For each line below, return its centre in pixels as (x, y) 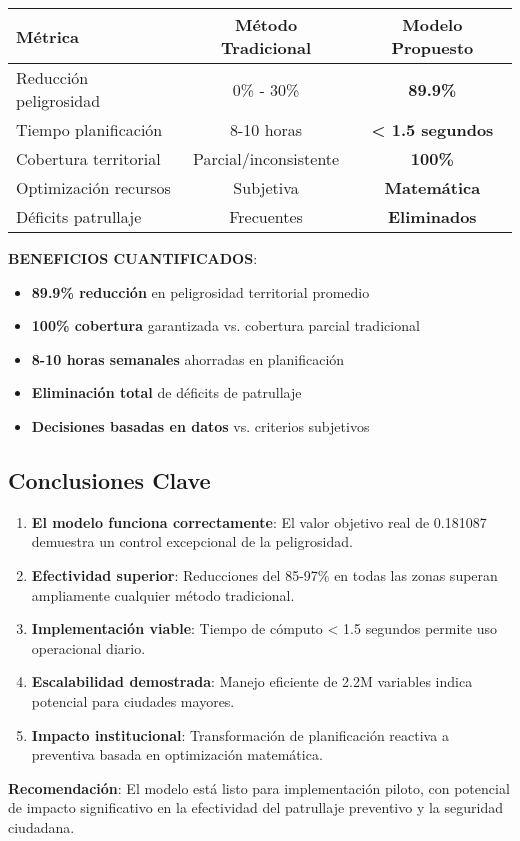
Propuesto (432, 47)
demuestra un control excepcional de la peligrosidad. (192, 541)
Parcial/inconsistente (266, 158)
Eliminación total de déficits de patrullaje (166, 392)
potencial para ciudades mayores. (133, 700)
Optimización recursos (93, 187)
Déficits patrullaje (79, 216)
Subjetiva (266, 187)
